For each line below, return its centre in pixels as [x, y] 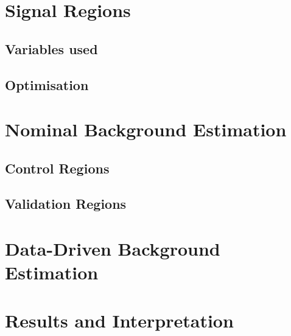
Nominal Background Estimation [146, 129]
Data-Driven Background [113, 249]
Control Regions [57, 168]
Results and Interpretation [119, 320]
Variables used [51, 48]
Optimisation [47, 84]
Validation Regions [66, 204]
